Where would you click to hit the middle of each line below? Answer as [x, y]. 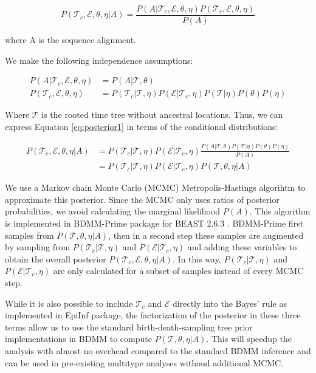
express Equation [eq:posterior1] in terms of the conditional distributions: [142, 126]
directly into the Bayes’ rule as [230, 303]
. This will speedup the [249, 339]
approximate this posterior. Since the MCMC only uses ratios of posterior [142, 199]
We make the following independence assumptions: [99, 60]
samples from [29, 235]
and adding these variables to [242, 247]
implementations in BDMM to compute [78, 339]
